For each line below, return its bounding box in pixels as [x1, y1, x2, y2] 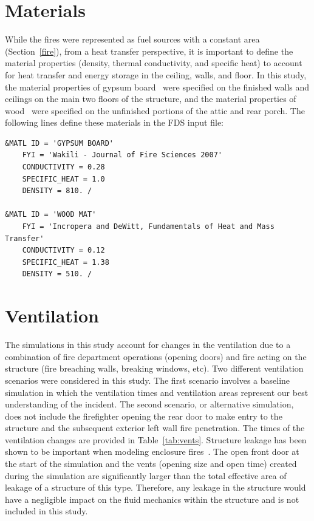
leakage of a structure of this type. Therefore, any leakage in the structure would [5, 481, 306, 494]
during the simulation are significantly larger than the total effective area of [5, 469, 287, 482]
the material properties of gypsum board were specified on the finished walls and [5, 80, 310, 93]
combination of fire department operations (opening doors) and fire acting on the [5, 350, 307, 363]
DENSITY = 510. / [22, 270, 92, 279]
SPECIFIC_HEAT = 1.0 [22, 174, 105, 183]
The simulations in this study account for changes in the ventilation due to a [5, 338, 291, 351]
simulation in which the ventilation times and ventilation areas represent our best [5, 386, 309, 398]
